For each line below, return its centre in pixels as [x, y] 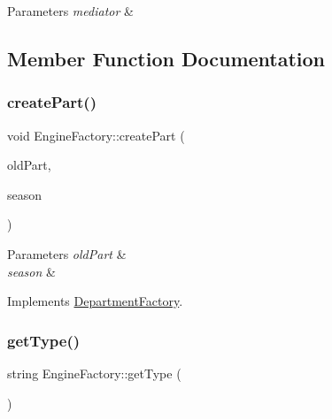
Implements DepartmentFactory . [95, 301]
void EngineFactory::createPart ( [96, 135]
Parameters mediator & [70, 11]
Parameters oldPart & [67, 253]
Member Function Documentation [166, 58]
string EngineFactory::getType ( [94, 373]
